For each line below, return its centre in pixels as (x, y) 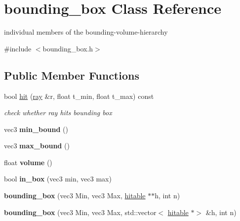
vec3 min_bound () (36, 129)
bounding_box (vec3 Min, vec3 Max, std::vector (80, 212)
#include (18, 48)
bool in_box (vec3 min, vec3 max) (58, 179)
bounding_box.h (68, 48)
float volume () (28, 162)
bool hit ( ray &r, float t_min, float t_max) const (79, 96)
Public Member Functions (72, 75)
